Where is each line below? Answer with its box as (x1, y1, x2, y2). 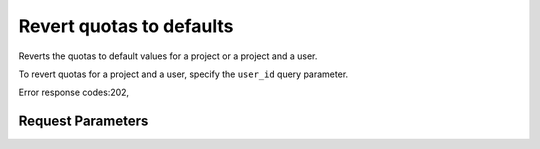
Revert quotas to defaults (18, 15, 234, 37)
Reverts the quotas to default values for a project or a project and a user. (18, 50, 318, 62)
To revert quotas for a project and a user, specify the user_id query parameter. (18, 68, 349, 80)
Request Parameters (18, 113, 149, 130)
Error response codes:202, (18, 86, 130, 99)
